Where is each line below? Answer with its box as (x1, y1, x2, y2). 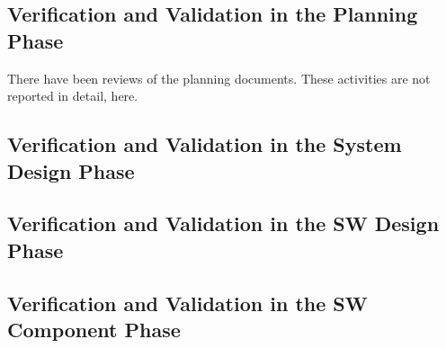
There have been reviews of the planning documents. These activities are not (7, 68, 431, 87)
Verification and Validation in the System (7, 130, 402, 158)
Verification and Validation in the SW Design (7, 210, 440, 237)
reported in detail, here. (7, 86, 138, 105)
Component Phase (7, 315, 181, 343)
